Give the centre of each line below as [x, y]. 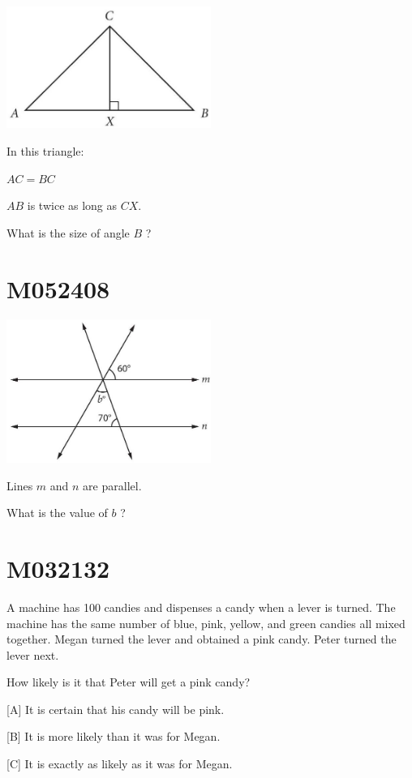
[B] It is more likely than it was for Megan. [114, 736]
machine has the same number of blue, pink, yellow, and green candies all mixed [206, 623]
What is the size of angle [68, 232]
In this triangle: [45, 150]
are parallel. [112, 485]
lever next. [33, 654]
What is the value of [57, 513]
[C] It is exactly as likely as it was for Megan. [120, 764]
